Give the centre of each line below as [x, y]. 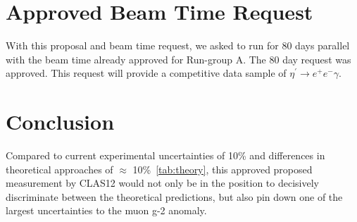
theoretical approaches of [60, 169]
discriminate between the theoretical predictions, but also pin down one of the [174, 196]
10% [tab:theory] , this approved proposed [223, 169]
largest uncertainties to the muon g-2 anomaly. [106, 210]
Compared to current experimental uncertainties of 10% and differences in [165, 155]
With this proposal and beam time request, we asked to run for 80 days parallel [178, 45]
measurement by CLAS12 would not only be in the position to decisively [162, 183]
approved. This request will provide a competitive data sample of [146, 73]
